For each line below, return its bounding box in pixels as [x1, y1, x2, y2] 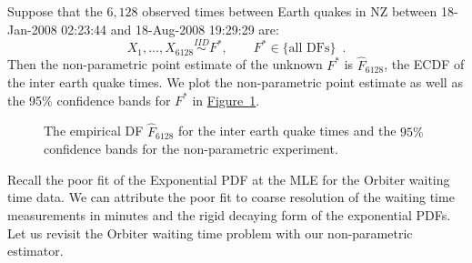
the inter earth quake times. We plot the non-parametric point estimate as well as [7, 73, 463, 92]
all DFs [288, 42, 330, 56]
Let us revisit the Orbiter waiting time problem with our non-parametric [7, 223, 413, 242]
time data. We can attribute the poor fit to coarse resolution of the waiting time [7, 187, 455, 207]
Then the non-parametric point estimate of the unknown [7, 55, 323, 74]
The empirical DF [44, 121, 144, 140]
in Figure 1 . [192, 90, 260, 109]
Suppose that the [7, 2, 103, 20]
